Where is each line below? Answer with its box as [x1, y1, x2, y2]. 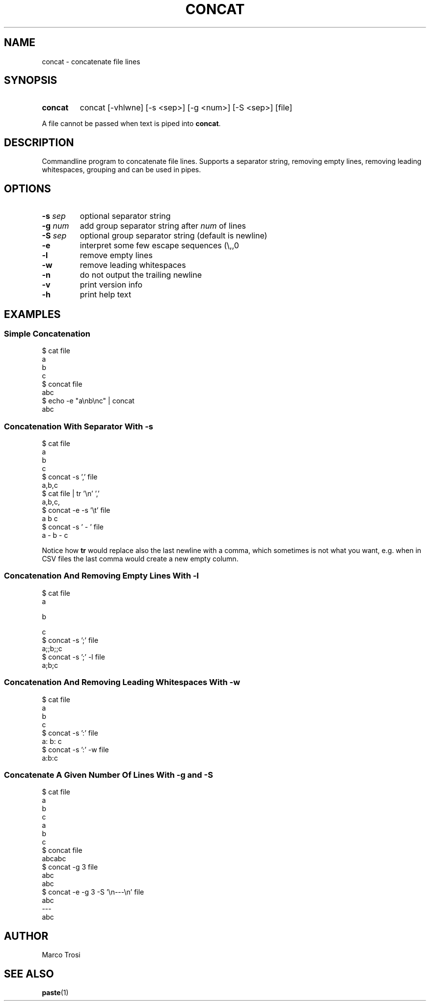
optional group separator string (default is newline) [80, 231, 268, 241]
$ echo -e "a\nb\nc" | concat [42, 397, 134, 405]
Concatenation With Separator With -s [4, 421, 153, 431]
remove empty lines [80, 250, 153, 261]
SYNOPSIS [4, 74, 57, 87]
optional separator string [80, 211, 171, 221]
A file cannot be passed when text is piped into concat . [42, 119, 221, 128]
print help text [80, 290, 132, 300]
